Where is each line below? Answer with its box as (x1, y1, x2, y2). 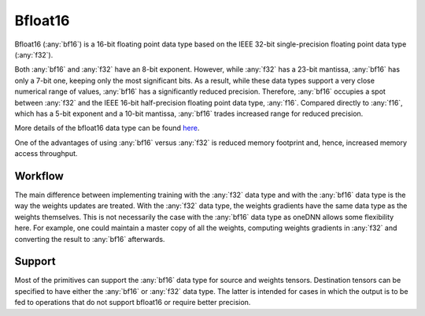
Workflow (14, 169, 65, 183)
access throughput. (14, 149, 78, 158)
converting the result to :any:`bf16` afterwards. (14, 234, 165, 244)
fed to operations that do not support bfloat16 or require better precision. (14, 298, 251, 307)
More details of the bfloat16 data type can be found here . (14, 123, 200, 133)
